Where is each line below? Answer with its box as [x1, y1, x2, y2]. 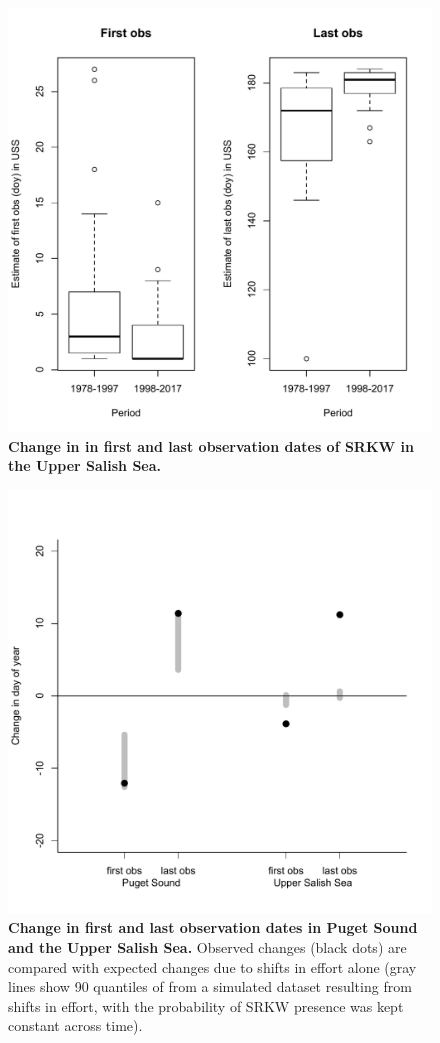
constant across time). [8, 1015, 143, 1036]
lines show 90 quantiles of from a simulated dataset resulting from [8, 976, 412, 997]
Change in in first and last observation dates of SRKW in [8, 435, 414, 456]
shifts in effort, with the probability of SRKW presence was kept [8, 995, 404, 1016]
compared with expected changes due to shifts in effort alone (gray [8, 956, 417, 977]
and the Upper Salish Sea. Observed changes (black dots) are [8, 936, 407, 957]
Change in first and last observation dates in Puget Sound [8, 917, 418, 938]
